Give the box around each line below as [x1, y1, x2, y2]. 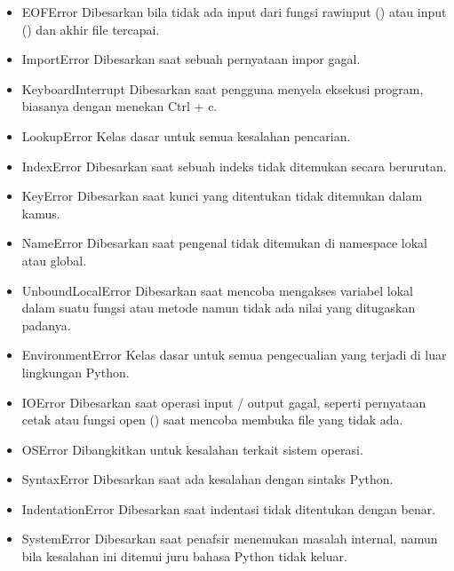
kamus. [21, 203, 60, 222]
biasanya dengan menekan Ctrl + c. [21, 97, 218, 115]
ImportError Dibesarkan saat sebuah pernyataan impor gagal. [21, 50, 361, 68]
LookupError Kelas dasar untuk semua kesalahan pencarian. [21, 126, 351, 145]
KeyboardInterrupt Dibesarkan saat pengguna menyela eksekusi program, [21, 79, 424, 98]
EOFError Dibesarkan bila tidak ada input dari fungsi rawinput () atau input [21, 3, 447, 20]
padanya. [21, 315, 71, 334]
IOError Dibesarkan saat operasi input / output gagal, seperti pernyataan [21, 393, 426, 411]
